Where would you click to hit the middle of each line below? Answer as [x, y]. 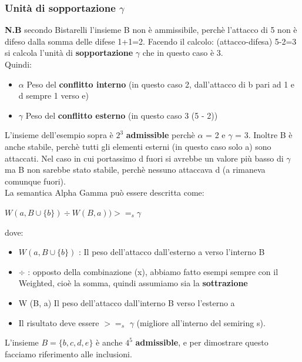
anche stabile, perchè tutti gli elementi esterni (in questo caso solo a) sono [138, 146]
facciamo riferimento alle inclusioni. [68, 353]
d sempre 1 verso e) [53, 95]
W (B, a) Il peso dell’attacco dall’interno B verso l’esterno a [127, 302]
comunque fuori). [35, 181]
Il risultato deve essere [59, 322]
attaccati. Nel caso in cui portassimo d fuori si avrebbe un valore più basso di [144, 158]
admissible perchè [160, 135]
